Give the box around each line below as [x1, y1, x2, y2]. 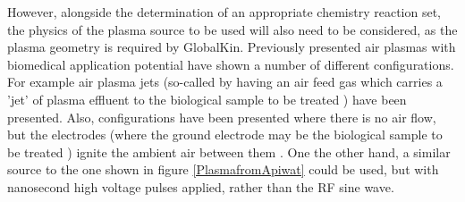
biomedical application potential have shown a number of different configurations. [7, 55, 454, 73]
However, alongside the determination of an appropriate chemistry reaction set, [7, 3, 442, 21]
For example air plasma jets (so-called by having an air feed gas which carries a [7, 72, 443, 91]
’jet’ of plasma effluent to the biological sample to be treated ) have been [7, 89, 407, 108]
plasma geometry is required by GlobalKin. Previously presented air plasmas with [7, 38, 456, 56]
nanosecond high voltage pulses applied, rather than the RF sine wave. [7, 177, 394, 196]
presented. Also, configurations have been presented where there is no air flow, [7, 107, 436, 126]
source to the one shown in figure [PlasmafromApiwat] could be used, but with [7, 160, 439, 179]
